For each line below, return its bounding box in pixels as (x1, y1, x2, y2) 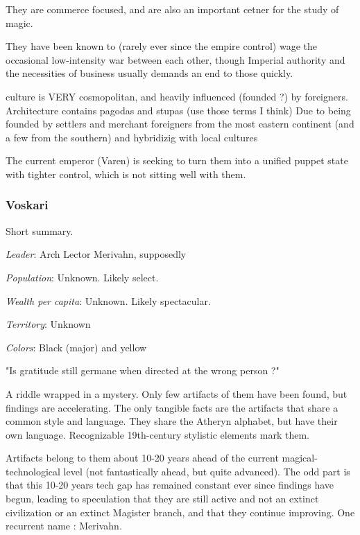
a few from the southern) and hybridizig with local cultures (6, 130, 258, 144)
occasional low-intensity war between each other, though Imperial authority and (6, 52, 345, 67)
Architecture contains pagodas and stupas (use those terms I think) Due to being (6, 103, 351, 117)
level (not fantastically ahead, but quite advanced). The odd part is (63, 464, 350, 478)
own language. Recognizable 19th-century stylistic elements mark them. (6, 427, 309, 441)
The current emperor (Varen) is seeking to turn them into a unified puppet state (6, 153, 348, 168)
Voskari (6, 196, 49, 213)
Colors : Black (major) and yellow (6, 340, 147, 354)
